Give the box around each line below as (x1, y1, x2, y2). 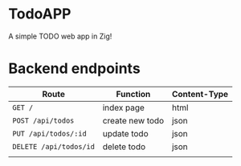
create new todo (102, 115, 165, 126)
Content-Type (171, 88, 229, 99)
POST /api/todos (12, 115, 75, 125)
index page (102, 102, 145, 113)
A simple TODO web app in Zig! (8, 31, 112, 41)
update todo (102, 128, 149, 139)
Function (116, 88, 151, 99)
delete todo (102, 141, 146, 152)
